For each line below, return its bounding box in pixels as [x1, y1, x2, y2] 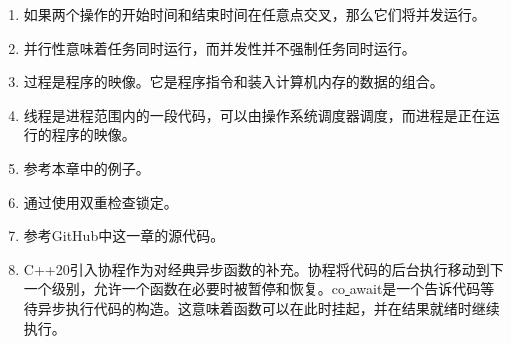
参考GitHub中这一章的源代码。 [23, 225, 225, 246]
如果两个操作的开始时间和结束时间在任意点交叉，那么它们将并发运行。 [23, 4, 486, 24]
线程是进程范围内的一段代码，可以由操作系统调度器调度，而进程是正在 [23, 104, 486, 125]
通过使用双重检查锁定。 [23, 191, 178, 212]
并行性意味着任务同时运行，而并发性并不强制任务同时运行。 [23, 37, 416, 58]
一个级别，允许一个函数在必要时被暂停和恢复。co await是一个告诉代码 [23, 278, 481, 299]
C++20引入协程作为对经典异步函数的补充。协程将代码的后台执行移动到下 [23, 258, 504, 279]
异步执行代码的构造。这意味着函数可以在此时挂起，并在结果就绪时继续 [37, 297, 500, 318]
